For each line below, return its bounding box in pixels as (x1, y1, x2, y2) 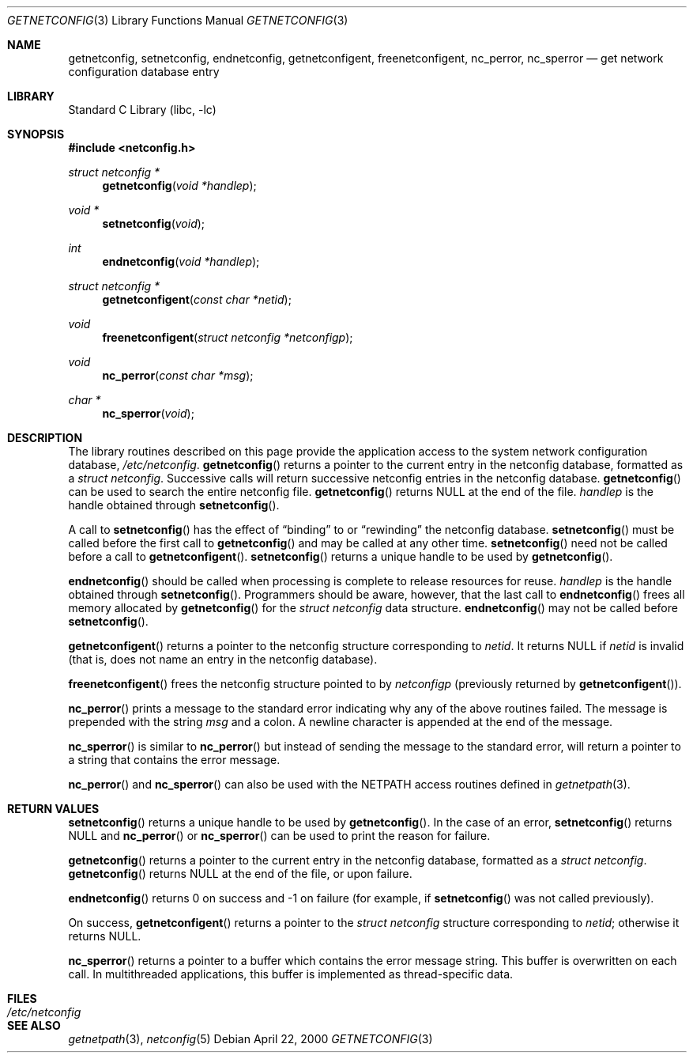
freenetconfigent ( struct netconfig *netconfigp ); (102, 331, 353, 344)
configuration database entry (68, 65, 220, 78)
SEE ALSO (7, 1019, 61, 1032)
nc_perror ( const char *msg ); (102, 369, 254, 382)
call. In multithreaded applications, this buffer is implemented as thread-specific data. (68, 967, 514, 981)
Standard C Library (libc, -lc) (68, 103, 217, 116)
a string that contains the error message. (68, 753, 281, 766)
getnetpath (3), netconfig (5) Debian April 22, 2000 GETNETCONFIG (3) (68, 1032, 433, 1046)
